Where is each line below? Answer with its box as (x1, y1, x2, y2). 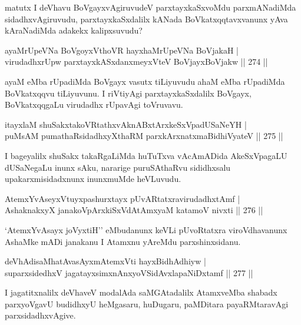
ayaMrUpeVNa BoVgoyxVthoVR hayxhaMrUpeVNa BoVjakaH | (5, 44, 239, 56)
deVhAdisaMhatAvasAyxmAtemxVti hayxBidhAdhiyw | (5, 255, 206, 267)
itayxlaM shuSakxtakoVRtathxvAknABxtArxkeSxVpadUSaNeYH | (5, 118, 247, 130)
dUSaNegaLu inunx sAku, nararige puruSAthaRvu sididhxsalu (5, 161, 231, 173)
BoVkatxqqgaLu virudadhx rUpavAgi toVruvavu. (5, 98, 183, 111)
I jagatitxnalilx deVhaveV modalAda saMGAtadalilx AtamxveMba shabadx (5, 286, 277, 299)
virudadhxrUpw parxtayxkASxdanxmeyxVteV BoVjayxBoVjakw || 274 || (5, 55, 268, 68)
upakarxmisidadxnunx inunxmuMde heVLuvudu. (5, 173, 181, 185)
